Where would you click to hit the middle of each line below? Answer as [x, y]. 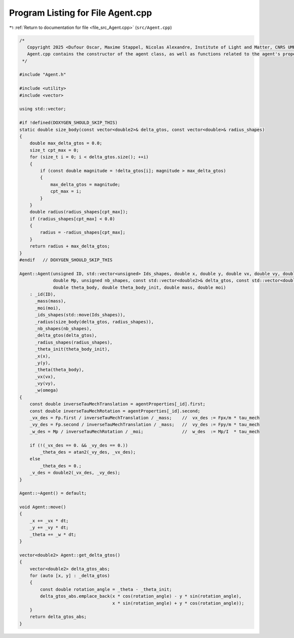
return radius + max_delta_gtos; [70, 246]
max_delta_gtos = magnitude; [85, 184]
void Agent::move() [43, 507]
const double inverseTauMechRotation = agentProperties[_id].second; [115, 411]
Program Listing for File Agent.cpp [80, 13]
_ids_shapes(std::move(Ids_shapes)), [80, 315]
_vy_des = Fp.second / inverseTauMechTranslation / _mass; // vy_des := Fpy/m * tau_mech [145, 425]
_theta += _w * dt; [53, 534]
